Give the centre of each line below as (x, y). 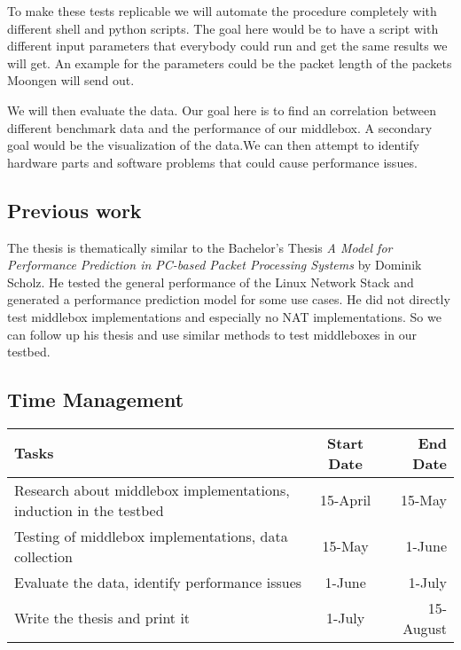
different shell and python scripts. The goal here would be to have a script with (223, 28)
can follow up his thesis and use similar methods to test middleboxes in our (212, 334)
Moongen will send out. (71, 80)
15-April (345, 500)
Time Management (96, 399)
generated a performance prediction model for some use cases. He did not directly (229, 299)
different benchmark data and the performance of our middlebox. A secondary (220, 127)
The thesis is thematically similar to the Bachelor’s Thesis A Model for (200, 247)
